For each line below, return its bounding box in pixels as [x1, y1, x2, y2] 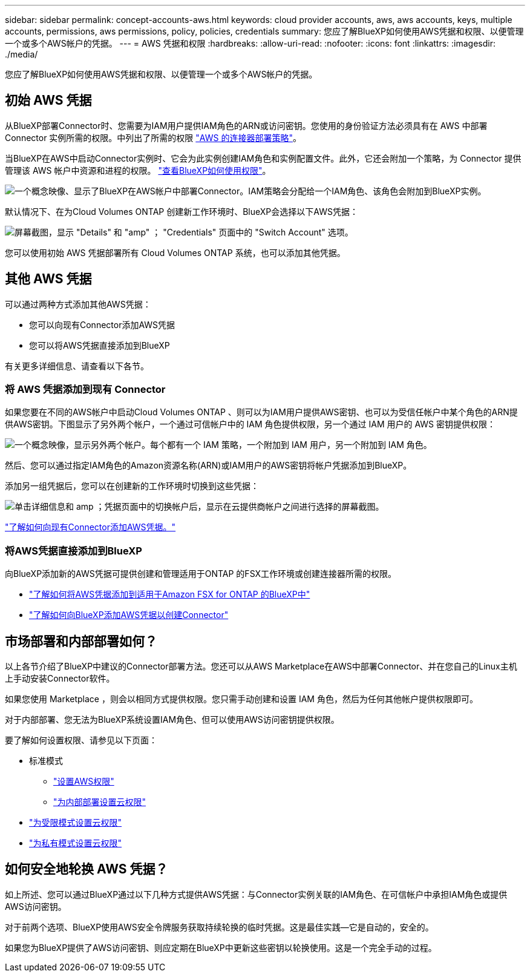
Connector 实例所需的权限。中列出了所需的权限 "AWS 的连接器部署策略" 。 [5, 132, 301, 143]
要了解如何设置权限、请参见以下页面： [5, 735, 157, 746]
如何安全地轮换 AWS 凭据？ [5, 861, 168, 877]
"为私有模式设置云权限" [29, 838, 122, 849]
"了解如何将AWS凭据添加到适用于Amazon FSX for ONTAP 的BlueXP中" [29, 589, 310, 600]
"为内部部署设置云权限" [53, 797, 146, 808]
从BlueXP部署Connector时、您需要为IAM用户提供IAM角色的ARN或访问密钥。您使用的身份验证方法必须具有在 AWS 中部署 [5, 120, 488, 131]
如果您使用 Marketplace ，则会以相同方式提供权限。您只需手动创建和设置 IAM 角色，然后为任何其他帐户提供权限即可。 [5, 694, 478, 705]
